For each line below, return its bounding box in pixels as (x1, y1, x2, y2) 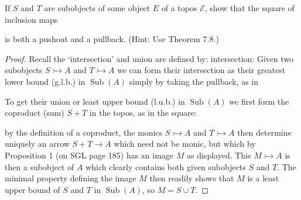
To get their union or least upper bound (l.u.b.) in (5, 95, 185, 107)
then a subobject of (5, 160, 74, 173)
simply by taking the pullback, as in (129, 75, 259, 87)
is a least (247, 172, 279, 184)
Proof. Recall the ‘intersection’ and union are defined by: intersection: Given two (5, 52, 294, 64)
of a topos (161, 2, 197, 13)
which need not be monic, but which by (114, 137, 256, 150)
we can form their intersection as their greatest (117, 64, 286, 76)
